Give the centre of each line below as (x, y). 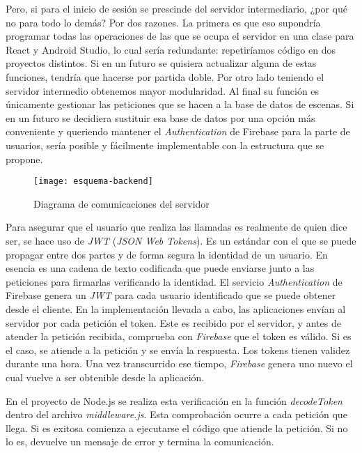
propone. (24, 159)
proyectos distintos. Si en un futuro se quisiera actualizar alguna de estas (161, 63)
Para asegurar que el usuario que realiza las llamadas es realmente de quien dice (176, 227)
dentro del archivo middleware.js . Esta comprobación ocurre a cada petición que (176, 414)
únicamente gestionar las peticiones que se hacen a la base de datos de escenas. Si (180, 104)
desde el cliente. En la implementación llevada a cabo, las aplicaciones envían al (176, 308)
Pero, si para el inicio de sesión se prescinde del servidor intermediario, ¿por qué (176, 8)
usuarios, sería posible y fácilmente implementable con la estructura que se (165, 145)
